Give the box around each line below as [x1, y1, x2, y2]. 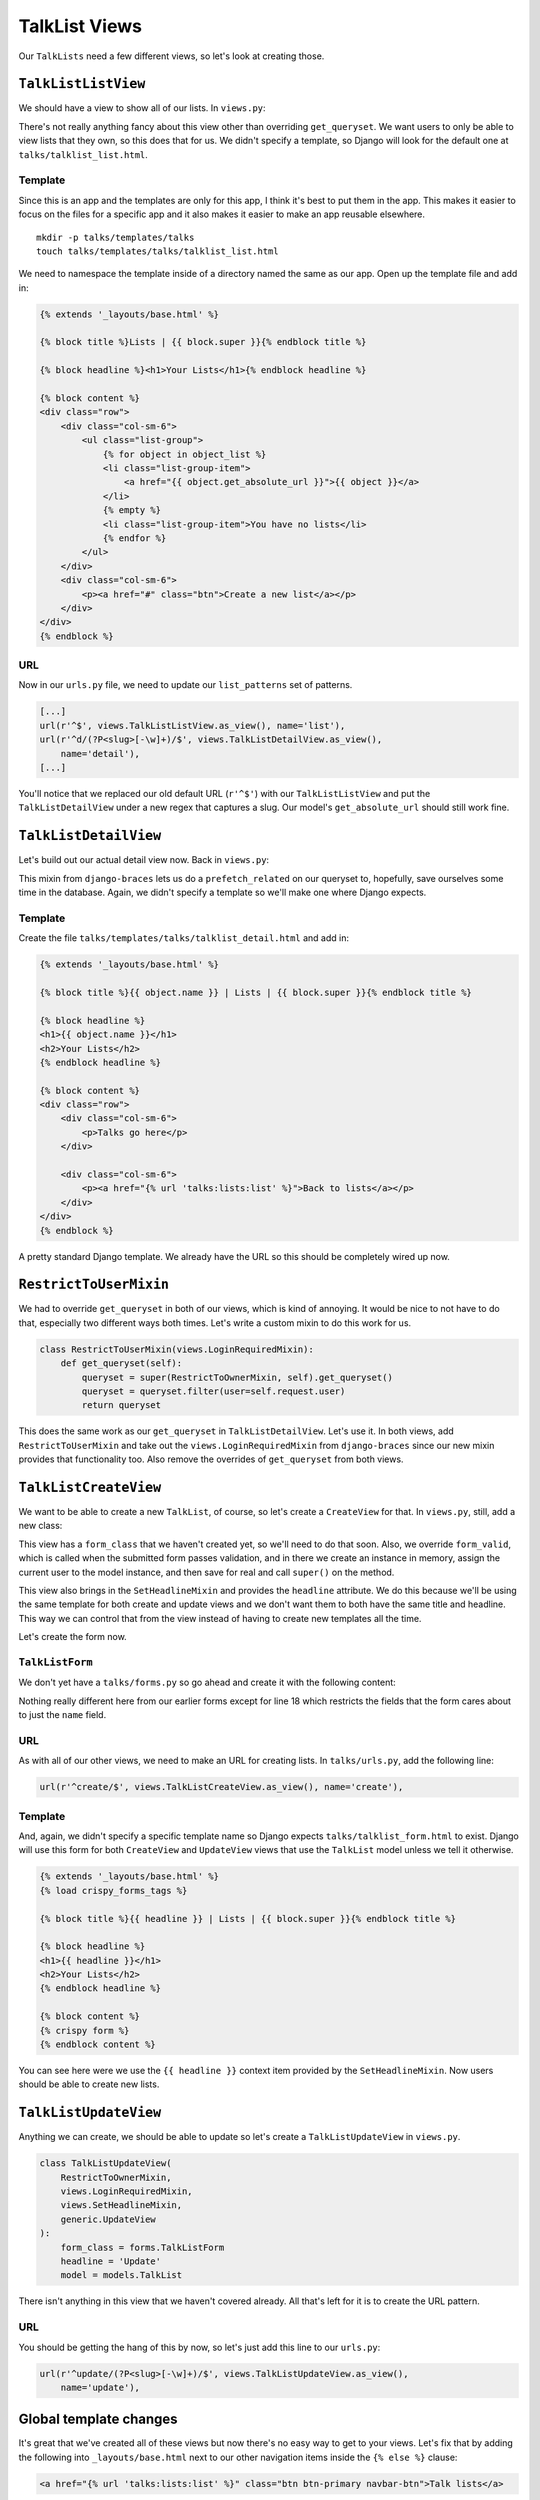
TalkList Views [18, 15, 142, 37]
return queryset [81, 1400, 162, 1411]
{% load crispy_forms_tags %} [39, 1885, 188, 1896]
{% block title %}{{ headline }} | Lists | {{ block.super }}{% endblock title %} [39, 1913, 457, 1924]
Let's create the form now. [18, 1631, 127, 1643]
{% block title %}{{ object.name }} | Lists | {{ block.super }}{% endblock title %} [39, 986, 472, 998]
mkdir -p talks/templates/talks [36, 231, 195, 243]
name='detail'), [60, 748, 140, 759]
